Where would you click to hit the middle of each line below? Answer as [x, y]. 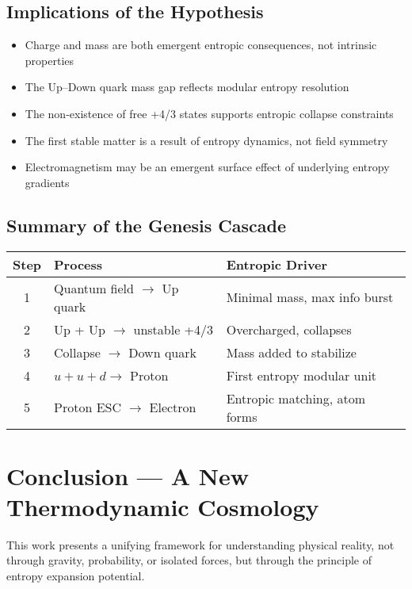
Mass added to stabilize [291, 352]
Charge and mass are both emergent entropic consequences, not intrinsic [201, 45]
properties [50, 60]
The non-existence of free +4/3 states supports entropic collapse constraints [209, 113]
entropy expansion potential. [76, 576]
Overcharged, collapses [289, 329]
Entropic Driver [277, 264]
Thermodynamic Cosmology [163, 506]
